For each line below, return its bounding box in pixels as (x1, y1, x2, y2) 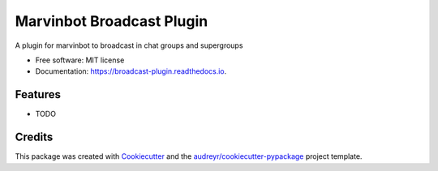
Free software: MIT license (35, 55, 125, 65)
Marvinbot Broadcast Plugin (15, 12, 208, 30)
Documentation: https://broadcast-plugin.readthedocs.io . (35, 66, 227, 76)
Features (15, 88, 61, 101)
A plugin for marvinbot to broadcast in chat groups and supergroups (15, 41, 243, 50)
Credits (15, 130, 54, 144)
